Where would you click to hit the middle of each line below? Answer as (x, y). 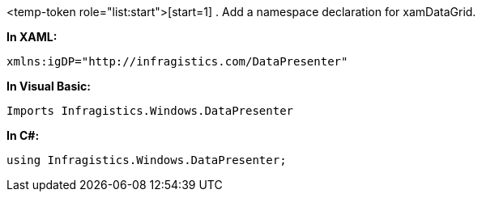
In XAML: (32, 37)
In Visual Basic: (49, 86)
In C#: (23, 135)
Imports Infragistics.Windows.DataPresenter (150, 111)
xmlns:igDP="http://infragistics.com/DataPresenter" (177, 61)
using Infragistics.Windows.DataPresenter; (147, 160)
